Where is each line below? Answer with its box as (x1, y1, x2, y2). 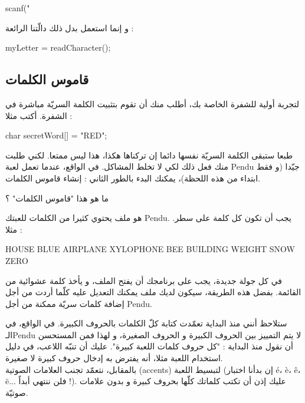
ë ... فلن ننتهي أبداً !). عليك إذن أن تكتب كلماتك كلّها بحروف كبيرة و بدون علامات (5, 375, 286, 387)
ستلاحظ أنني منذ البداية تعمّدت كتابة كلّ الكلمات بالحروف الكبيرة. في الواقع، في (5, 317, 287, 329)
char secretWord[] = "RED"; (5, 129, 107, 141)
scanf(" (5, 2, 30, 14)
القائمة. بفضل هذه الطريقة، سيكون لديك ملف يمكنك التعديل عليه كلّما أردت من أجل (5, 286, 301, 298)
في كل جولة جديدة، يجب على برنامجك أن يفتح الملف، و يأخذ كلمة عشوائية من (5, 274, 282, 286)
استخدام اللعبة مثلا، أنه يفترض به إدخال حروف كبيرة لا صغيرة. (5, 352, 223, 364)
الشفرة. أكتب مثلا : (5, 109, 73, 121)
